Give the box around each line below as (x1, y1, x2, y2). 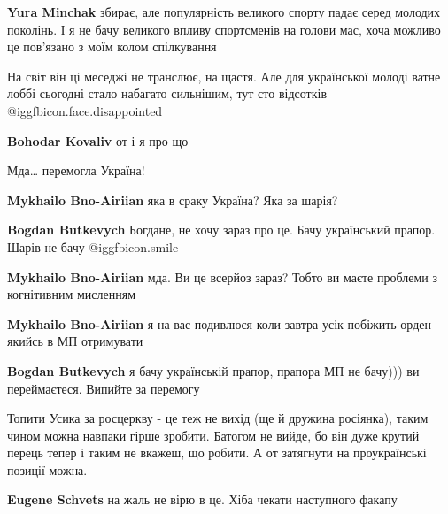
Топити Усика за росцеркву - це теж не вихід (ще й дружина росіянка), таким (7, 409, 429, 427)
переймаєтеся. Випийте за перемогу (7, 379, 200, 397)
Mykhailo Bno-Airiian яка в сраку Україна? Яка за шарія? (7, 190, 338, 209)
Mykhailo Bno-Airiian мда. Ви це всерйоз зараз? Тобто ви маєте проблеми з (7, 267, 438, 286)
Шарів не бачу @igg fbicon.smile (7, 237, 179, 256)
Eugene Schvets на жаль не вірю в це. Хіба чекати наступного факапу (7, 490, 398, 509)
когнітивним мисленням (7, 285, 135, 303)
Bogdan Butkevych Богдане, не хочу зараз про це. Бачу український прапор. (7, 220, 436, 239)
